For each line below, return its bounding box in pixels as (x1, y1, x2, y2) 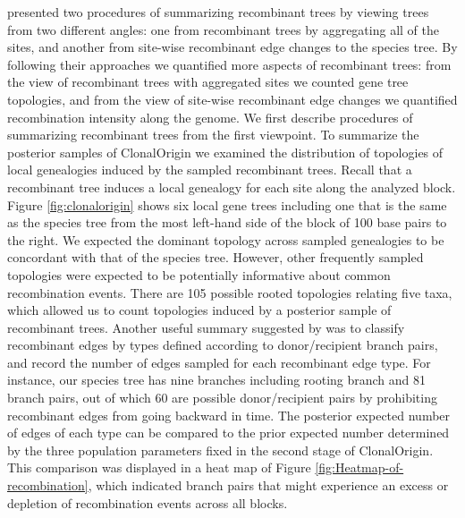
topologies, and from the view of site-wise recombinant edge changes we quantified (7, 89, 458, 108)
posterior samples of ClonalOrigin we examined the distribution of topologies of (7, 142, 444, 161)
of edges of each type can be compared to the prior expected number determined (7, 423, 450, 442)
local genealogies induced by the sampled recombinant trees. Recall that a (7, 160, 412, 179)
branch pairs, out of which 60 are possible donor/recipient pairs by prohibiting (7, 388, 437, 407)
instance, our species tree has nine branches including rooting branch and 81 (7, 370, 427, 389)
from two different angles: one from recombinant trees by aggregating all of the (7, 20, 439, 38)
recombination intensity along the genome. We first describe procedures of (7, 107, 413, 126)
